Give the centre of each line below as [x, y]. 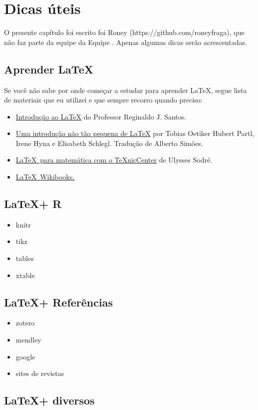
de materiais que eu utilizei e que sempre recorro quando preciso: [103, 100]
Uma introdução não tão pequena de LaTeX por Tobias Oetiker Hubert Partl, [135, 133]
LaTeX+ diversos [49, 400]
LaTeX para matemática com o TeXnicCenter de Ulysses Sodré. [114, 160]
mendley [28, 340]
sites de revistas [40, 373]
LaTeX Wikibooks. [45, 177]
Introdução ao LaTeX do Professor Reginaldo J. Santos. [101, 116]
